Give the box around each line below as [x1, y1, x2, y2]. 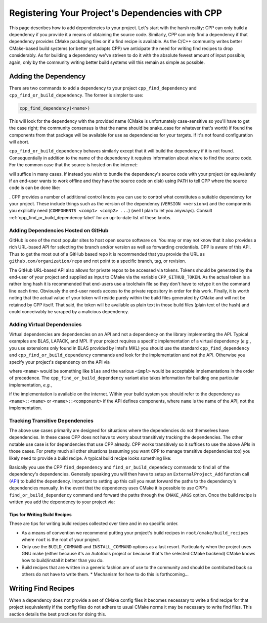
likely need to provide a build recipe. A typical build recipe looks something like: [9, 455, 172, 461]
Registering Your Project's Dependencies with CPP [9, 7, 222, 18]
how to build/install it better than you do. [21, 557, 104, 564]
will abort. [9, 139, 30, 144]
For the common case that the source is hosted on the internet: [9, 162, 138, 168]
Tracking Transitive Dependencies [9, 417, 94, 424]
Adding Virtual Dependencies [9, 321, 82, 328]
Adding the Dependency [9, 72, 86, 81]
